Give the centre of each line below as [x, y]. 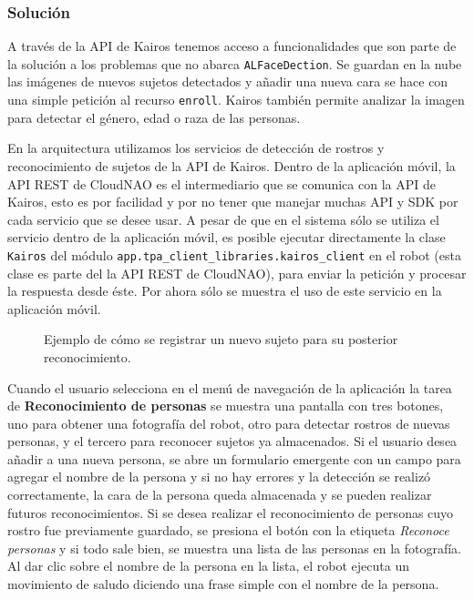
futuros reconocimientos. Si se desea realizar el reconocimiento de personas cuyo [231, 512]
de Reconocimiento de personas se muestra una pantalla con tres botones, [226, 406]
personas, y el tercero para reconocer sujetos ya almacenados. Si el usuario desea [232, 441]
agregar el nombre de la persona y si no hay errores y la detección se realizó [219, 477]
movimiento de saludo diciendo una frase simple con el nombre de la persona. [223, 584]
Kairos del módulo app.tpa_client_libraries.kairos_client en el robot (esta [234, 254]
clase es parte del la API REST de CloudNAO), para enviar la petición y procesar [237, 273]
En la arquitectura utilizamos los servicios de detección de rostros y [196, 148]
